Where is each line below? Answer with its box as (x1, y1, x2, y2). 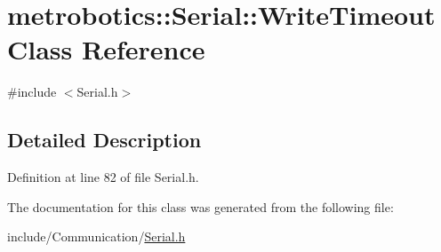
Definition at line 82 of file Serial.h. (7, 168, 199, 186)
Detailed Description (7, 126, 202, 154)
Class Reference (7, 31, 205, 67)
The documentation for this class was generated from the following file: (7, 197, 394, 216)
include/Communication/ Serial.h (7, 227, 186, 246)
